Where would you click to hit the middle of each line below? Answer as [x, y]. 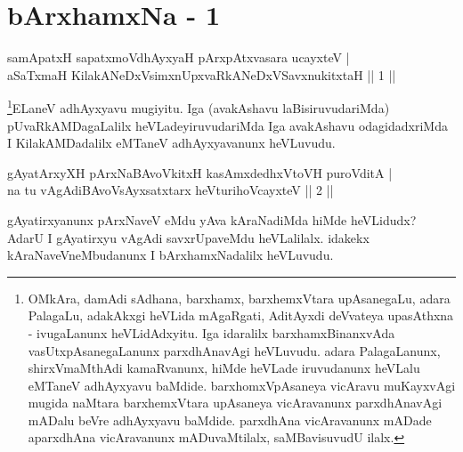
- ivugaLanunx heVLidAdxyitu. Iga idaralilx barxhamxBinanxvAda [211, 332]
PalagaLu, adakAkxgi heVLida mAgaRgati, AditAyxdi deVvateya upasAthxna [241, 315]
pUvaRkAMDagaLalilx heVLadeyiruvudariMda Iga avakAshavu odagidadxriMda [227, 125]
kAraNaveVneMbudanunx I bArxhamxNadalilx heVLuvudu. [171, 255]
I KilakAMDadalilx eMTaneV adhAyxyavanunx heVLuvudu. [171, 143]
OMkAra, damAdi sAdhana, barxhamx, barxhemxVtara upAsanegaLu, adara [239, 298]
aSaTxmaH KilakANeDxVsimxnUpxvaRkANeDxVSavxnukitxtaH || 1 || [202, 74]
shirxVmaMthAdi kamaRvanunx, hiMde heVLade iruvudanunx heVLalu [224, 368]
